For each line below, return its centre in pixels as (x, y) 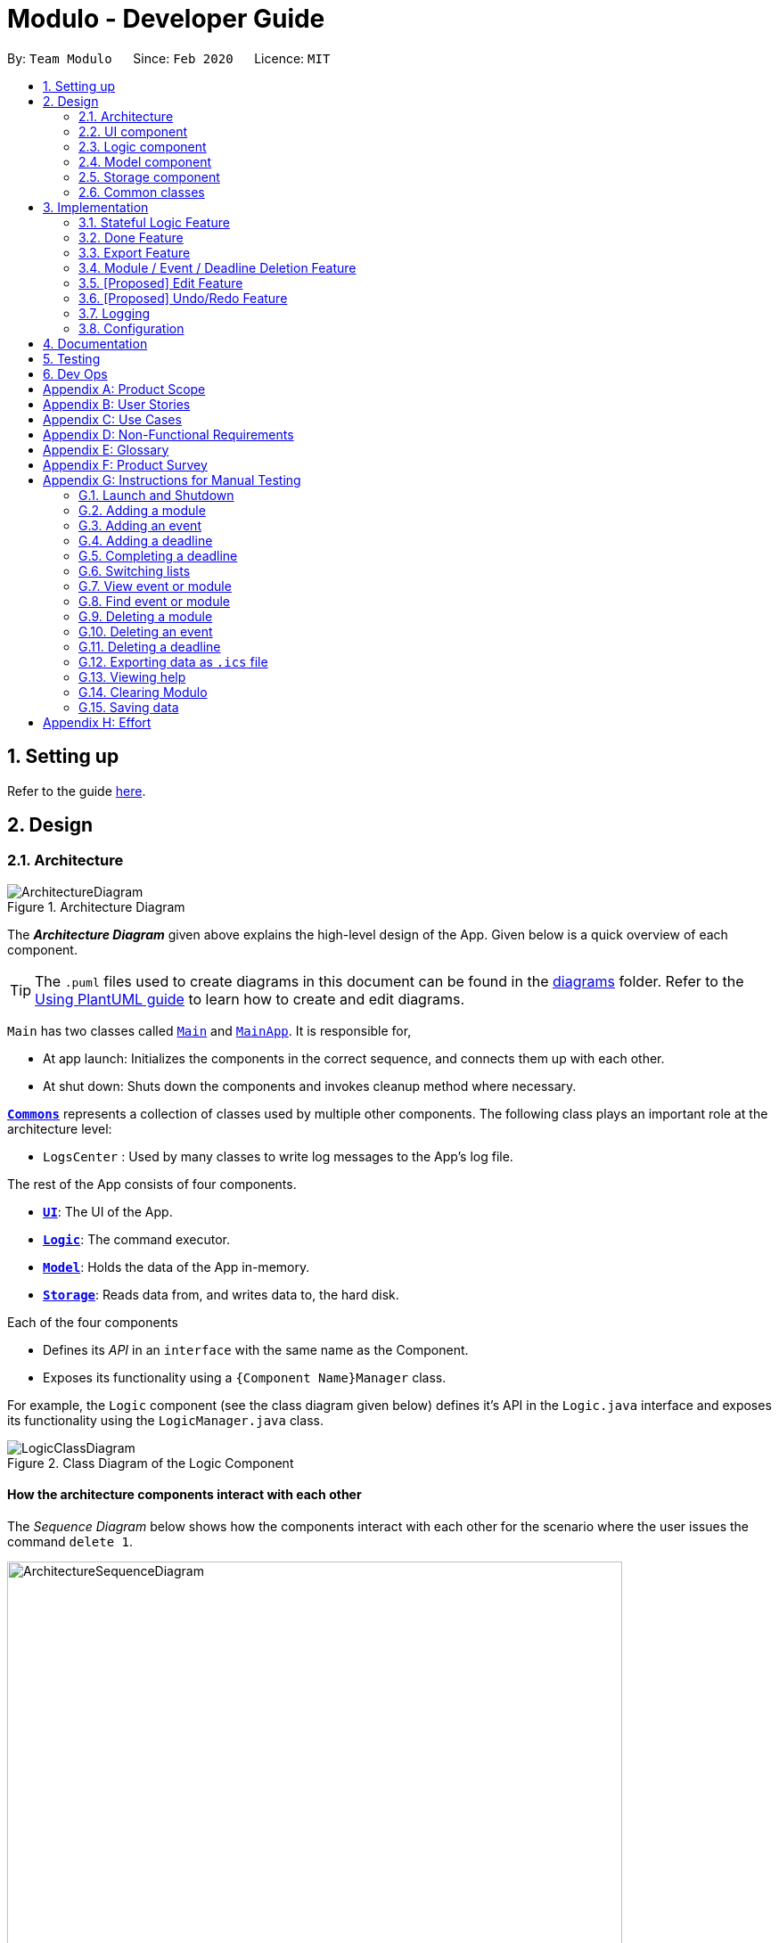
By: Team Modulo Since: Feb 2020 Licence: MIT (169, 58)
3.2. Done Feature (131, 237)
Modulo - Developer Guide (166, 19)
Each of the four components (93, 1322)
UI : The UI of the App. (108, 1211)
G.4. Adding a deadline (146, 540)
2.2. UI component (133, 131)
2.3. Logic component (143, 146)
